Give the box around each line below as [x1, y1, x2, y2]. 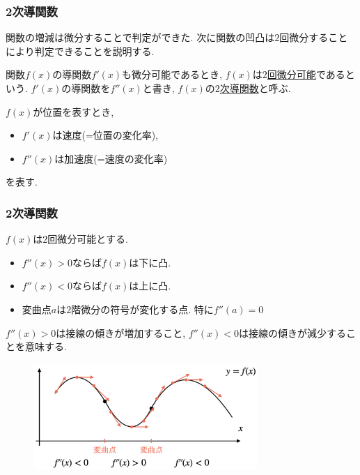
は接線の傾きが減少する [238, 325, 346, 340]
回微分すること [279, 30, 348, 45]
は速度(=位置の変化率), [52, 128, 159, 142]
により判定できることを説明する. [6, 43, 155, 58]
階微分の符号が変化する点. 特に [71, 301, 214, 316]
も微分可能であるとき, [122, 67, 222, 82]
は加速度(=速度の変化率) [54, 151, 168, 165]
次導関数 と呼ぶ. [219, 81, 291, 95]
